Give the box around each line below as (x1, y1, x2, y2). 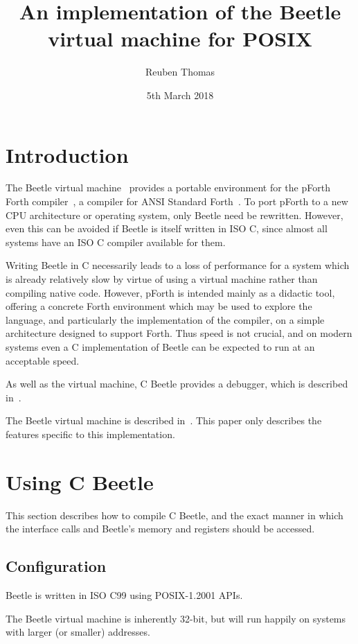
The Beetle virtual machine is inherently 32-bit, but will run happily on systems (6, 611, 346, 625)
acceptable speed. (6, 353, 80, 367)
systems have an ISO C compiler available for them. (6, 234, 226, 249)
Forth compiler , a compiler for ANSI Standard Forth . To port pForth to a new (6, 194, 348, 209)
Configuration (6, 555, 107, 577)
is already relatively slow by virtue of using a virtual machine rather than (6, 272, 318, 286)
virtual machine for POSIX (48, 24, 312, 53)
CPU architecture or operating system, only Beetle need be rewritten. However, (6, 207, 343, 222)
